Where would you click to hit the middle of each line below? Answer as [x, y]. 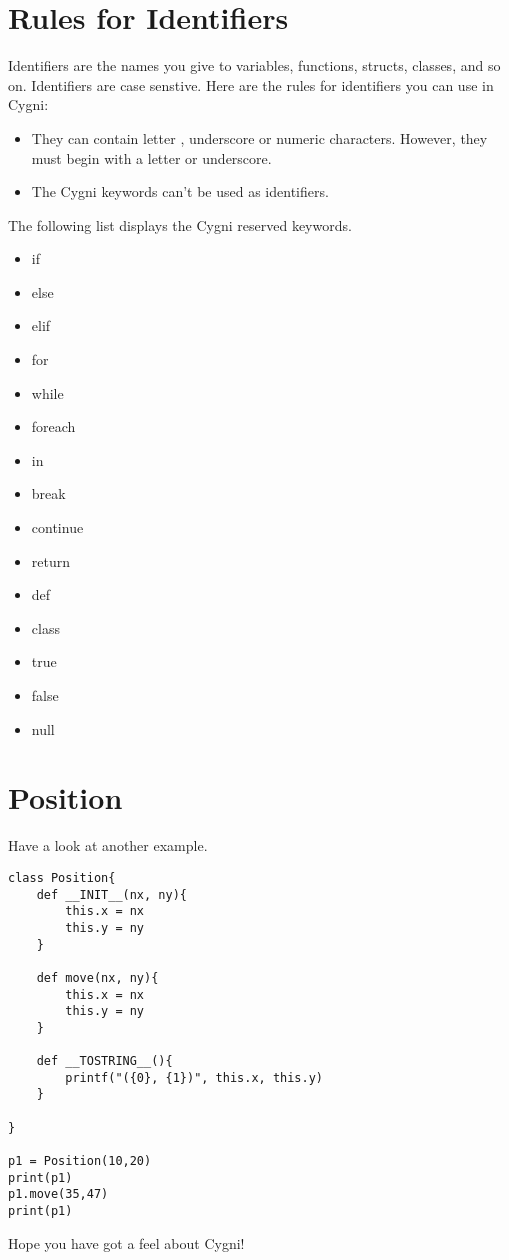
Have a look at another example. [108, 845]
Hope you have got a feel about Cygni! [126, 1242]
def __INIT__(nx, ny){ [111, 894]
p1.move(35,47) [58, 1194]
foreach [53, 426]
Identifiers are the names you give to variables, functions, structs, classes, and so [254, 65]
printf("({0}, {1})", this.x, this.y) [194, 1077]
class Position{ [62, 877]
